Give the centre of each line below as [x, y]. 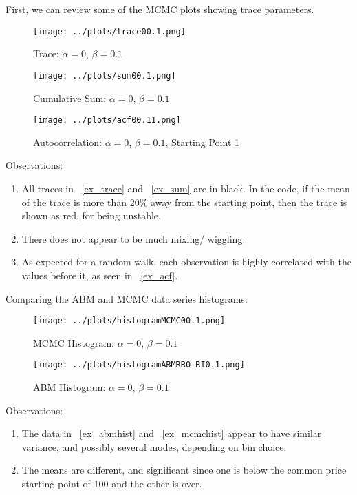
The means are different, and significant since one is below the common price [184, 470]
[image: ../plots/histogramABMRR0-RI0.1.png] [139, 365]
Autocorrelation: [68, 142]
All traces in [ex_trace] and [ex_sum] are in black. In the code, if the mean [186, 188]
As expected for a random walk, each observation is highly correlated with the [186, 262]
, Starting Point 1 [202, 142]
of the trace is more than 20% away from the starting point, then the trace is [184, 202]
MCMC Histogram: [74, 342]
